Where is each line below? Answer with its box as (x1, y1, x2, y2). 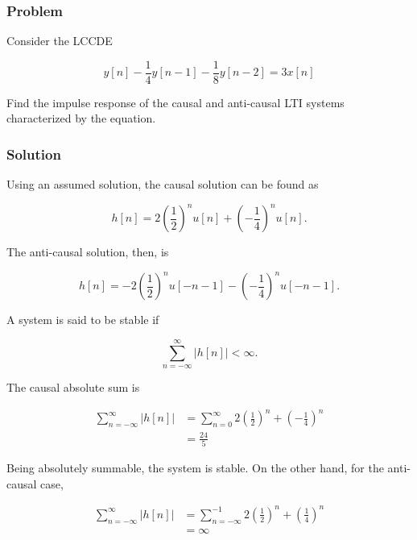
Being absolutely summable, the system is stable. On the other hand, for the (6, 459, 384, 476)
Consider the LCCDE (6, 32, 113, 49)
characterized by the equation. (6, 110, 156, 127)
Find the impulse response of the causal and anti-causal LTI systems (6, 93, 345, 110)
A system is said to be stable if (6, 311, 159, 328)
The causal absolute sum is (6, 379, 140, 396)
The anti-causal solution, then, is (6, 243, 169, 260)
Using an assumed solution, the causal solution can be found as (6, 176, 319, 193)
